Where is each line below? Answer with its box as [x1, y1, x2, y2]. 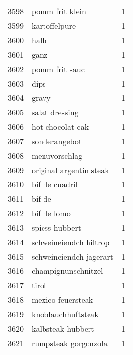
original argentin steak [32, 164, 109, 176]
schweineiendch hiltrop [32, 236, 110, 248]
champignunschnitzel [32, 265, 103, 276]
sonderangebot [32, 135, 82, 147]
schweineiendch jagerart [32, 251, 114, 262]
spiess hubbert [32, 222, 81, 233]
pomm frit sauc [32, 63, 85, 75]
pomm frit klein [32, 5, 86, 17]
